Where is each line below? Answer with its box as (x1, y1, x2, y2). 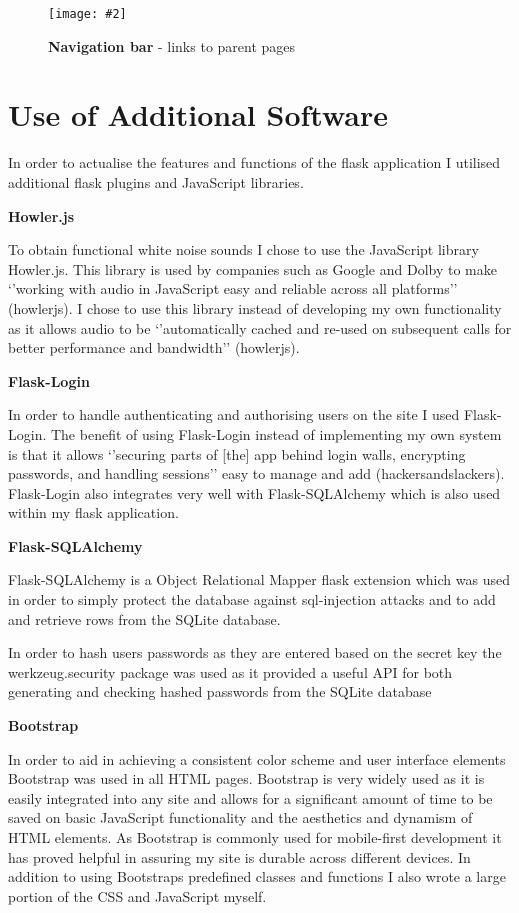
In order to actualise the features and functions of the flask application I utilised (8, 152, 501, 173)
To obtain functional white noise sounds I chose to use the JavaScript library (8, 239, 479, 260)
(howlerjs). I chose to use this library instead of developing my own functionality (8, 297, 502, 318)
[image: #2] (48, 7, 127, 21)
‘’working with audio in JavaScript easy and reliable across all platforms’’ (8, 278, 458, 299)
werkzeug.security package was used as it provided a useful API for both (8, 661, 453, 682)
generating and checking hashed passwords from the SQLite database (8, 681, 432, 702)
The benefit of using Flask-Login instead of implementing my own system (50, 423, 502, 444)
